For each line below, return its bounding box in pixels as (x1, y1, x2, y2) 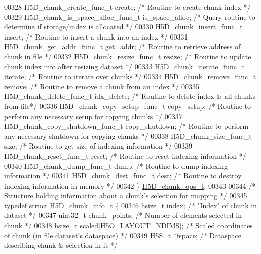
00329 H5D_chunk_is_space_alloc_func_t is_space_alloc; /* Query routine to (4, 11, 255, 22)
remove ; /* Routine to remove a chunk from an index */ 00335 (4, 81, 199, 91)
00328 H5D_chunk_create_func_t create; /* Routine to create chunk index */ (4, 2, 251, 12)
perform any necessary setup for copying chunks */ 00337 (4, 111, 182, 121)
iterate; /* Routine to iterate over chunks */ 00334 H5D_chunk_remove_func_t (4, 71, 256, 82)
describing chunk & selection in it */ (4, 240, 118, 250)
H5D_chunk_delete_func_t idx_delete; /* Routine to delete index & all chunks (4, 91, 255, 101)
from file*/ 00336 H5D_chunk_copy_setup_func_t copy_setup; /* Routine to (4, 100, 251, 111)
